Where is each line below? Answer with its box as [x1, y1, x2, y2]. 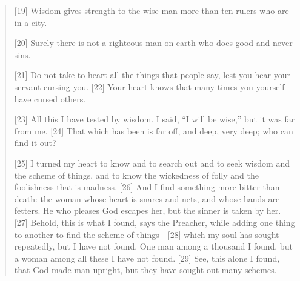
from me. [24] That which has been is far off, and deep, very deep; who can [14, 124, 293, 137]
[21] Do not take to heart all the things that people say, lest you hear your [14, 68, 290, 81]
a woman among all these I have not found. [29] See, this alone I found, [14, 251, 280, 264]
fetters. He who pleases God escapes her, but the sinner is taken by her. [14, 204, 281, 217]
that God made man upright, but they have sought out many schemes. [14, 263, 277, 276]
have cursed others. [14, 92, 86, 105]
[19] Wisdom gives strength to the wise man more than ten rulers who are [14, 4, 289, 16]
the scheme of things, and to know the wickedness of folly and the [14, 168, 259, 181]
